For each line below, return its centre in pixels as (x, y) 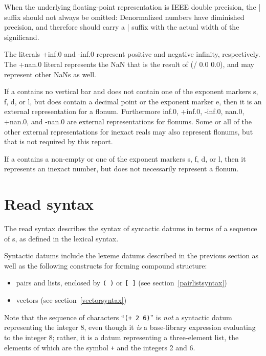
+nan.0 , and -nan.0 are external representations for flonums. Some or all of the (128, 121)
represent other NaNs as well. (50, 74)
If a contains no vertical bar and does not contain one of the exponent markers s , (131, 91)
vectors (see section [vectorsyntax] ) (71, 300)
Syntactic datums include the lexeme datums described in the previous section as (131, 255)
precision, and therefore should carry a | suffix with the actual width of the (122, 27)
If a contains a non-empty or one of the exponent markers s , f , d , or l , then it (125, 158)
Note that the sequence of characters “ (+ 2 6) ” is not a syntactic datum (118, 317)
